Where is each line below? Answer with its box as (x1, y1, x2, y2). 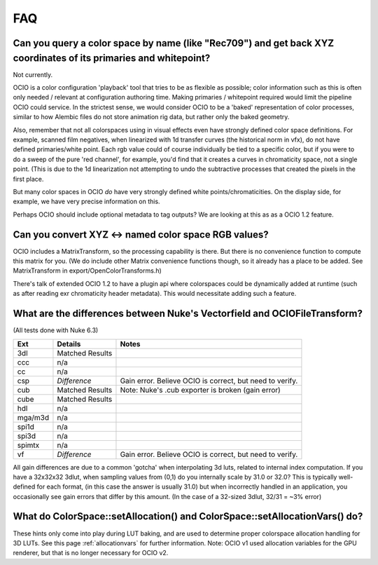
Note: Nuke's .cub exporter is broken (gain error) (120, 385, 281, 395)
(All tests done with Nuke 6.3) (13, 326, 99, 334)
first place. (13, 175, 44, 183)
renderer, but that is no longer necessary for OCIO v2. (13, 549, 169, 557)
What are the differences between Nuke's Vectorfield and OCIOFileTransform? (13, 308, 363, 320)
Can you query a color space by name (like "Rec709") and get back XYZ (13, 37, 335, 49)
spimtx (17, 440, 40, 450)
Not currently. (13, 70, 53, 79)
